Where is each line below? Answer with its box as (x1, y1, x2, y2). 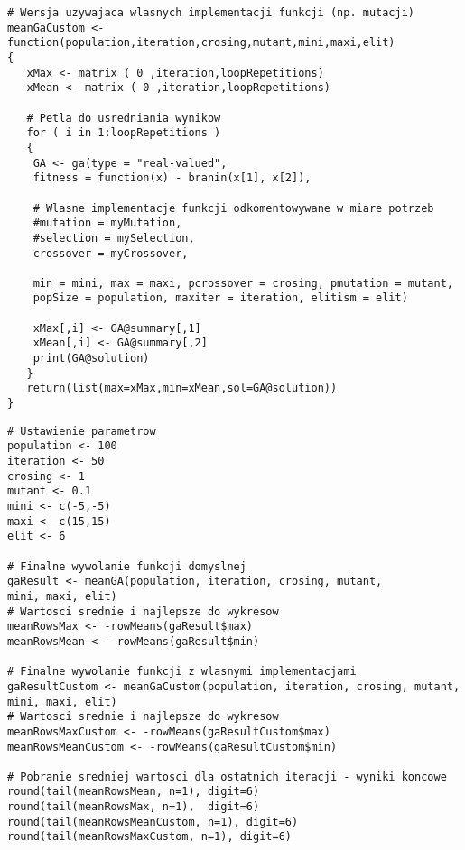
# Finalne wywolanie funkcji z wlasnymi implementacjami (7, 665, 357, 679)
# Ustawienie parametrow (7, 424, 156, 438)
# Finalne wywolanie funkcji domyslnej (7, 559, 246, 573)
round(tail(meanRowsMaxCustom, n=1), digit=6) (7, 830, 292, 844)
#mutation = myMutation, (33, 217, 182, 230)
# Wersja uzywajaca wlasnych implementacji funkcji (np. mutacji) (7, 6, 415, 19)
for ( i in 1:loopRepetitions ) (26, 126, 221, 140)
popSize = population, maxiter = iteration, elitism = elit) (33, 291, 408, 305)
